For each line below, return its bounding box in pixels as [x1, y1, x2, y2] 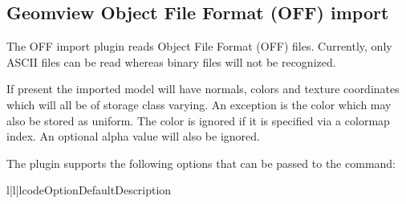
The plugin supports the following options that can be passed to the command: [6, 154, 396, 171]
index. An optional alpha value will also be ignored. [6, 128, 260, 145]
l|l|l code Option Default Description [6, 182, 172, 198]
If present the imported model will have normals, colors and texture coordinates [6, 80, 400, 97]
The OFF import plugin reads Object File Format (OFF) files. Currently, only [6, 38, 392, 55]
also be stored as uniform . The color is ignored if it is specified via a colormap [6, 112, 390, 129]
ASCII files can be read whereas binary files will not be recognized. [6, 53, 336, 70]
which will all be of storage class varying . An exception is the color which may [6, 96, 392, 112]
